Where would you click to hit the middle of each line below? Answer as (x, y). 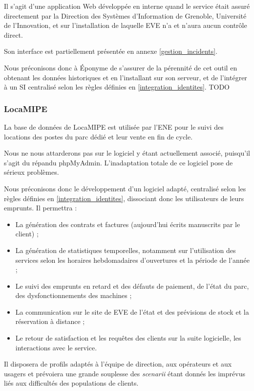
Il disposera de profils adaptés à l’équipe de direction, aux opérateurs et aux (118, 364)
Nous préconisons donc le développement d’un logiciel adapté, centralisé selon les (125, 188)
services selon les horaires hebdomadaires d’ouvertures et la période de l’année (132, 260)
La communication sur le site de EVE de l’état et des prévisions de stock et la (132, 311)
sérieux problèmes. (32, 172)
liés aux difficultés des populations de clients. (71, 383)
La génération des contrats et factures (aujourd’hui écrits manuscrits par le (128, 224)
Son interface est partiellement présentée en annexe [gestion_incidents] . (111, 51)
